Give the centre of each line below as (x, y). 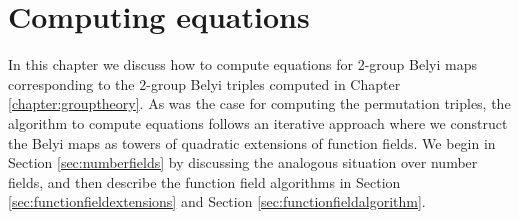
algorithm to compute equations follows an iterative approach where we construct (258, 122)
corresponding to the (71, 83)
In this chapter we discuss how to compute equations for (180, 64)
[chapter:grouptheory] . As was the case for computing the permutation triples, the (259, 103)
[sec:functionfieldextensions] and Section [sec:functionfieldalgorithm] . (217, 201)
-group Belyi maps (420, 64)
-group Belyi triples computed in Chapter (273, 83)
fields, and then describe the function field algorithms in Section (204, 181)
